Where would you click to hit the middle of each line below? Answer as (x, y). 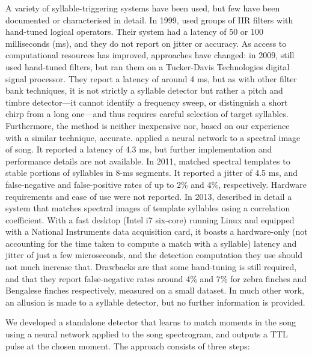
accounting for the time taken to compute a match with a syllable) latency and (151, 243)
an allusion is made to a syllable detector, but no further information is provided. (155, 302)
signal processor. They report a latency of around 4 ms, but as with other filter (151, 78)
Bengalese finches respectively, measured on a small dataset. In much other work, (155, 290)
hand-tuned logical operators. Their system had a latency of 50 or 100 (134, 32)
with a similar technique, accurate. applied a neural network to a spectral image (153, 137)
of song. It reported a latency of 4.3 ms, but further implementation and (139, 149)
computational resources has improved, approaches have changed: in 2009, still (150, 55)
